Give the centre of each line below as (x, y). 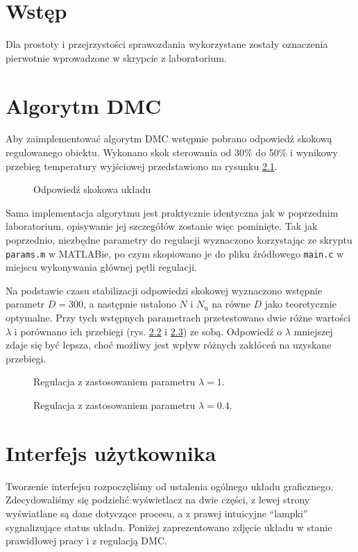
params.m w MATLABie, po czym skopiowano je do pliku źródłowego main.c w (175, 253)
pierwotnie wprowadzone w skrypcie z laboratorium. (116, 57)
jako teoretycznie (300, 304)
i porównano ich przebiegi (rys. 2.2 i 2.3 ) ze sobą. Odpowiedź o (148, 331)
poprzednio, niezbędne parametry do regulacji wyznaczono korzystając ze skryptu (179, 240)
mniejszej (313, 331)
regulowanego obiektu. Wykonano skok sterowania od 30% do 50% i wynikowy (172, 152)
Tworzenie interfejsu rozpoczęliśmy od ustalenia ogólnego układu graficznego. (170, 486)
